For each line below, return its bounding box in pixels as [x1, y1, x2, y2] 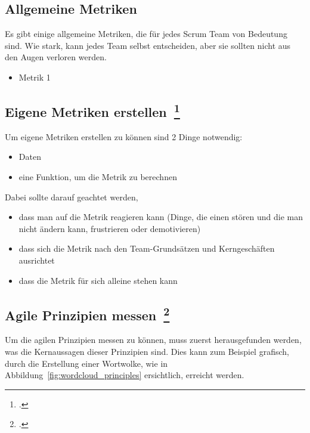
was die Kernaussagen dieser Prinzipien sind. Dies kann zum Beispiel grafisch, [5, 345, 289, 357]
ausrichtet [18, 253, 55, 266]
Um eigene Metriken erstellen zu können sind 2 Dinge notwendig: [5, 130, 243, 143]
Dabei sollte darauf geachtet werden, [5, 190, 138, 203]
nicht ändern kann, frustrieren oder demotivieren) [18, 222, 201, 234]
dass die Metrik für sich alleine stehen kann [18, 274, 178, 286]
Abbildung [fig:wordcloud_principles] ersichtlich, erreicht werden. [5, 369, 244, 381]
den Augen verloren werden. [5, 51, 107, 63]
